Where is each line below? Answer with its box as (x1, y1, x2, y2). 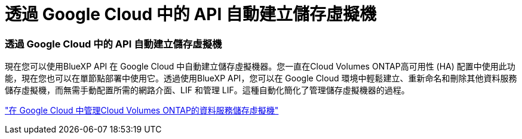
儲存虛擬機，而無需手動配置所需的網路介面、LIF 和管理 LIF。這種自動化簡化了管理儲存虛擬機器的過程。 (5, 85, 410, 96)
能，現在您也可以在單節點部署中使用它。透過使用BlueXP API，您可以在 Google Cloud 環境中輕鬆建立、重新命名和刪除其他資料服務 (5, 73, 517, 84)
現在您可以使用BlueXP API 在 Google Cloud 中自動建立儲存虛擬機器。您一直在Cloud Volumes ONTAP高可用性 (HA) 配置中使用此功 (5, 61, 515, 72)
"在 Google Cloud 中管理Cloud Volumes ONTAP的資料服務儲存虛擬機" (5, 105, 279, 116)
